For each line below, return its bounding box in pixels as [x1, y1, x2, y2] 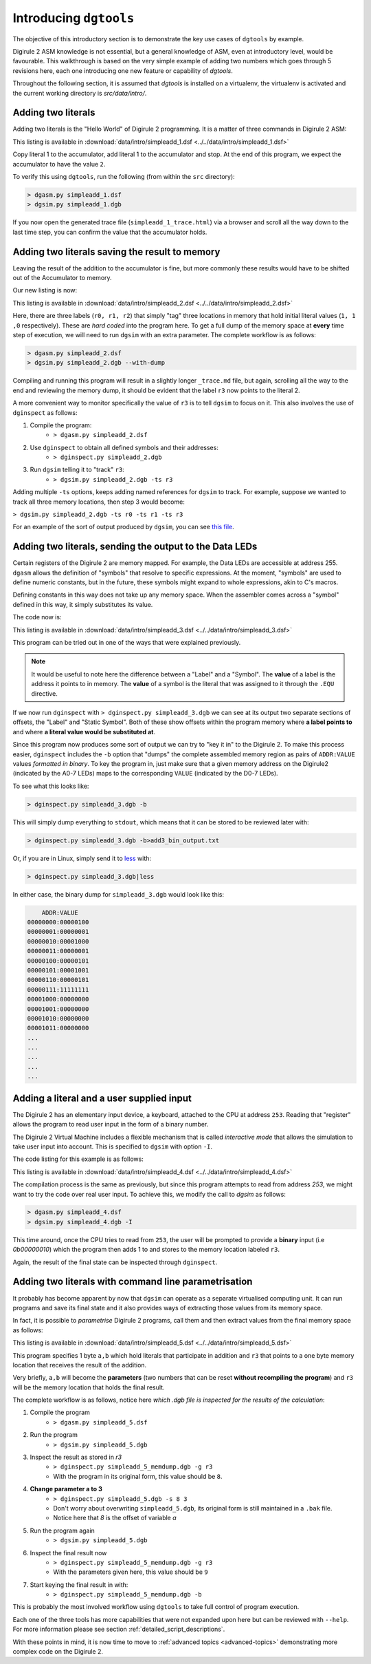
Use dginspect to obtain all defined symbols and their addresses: [30, 443, 219, 451]
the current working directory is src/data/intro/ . [12, 89, 147, 97]
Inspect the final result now [30, 1548, 107, 1557]
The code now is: [12, 613, 62, 621]
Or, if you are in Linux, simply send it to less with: [12, 854, 151, 862]
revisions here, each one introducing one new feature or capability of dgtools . [12, 66, 234, 75]
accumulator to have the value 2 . [12, 160, 106, 168]
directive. [31, 689, 58, 698]
